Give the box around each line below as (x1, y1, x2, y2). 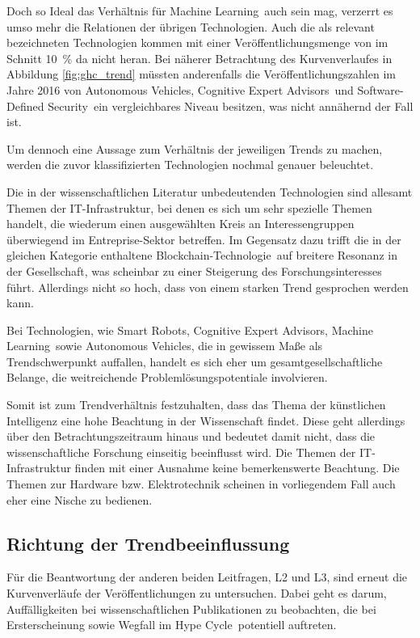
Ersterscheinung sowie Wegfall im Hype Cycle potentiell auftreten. (6, 616, 337, 633)
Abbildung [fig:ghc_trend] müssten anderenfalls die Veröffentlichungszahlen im (6, 65, 396, 82)
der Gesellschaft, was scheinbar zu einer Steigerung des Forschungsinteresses (6, 262, 382, 279)
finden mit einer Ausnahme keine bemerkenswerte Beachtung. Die (74, 459, 400, 476)
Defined (6, 97, 44, 114)
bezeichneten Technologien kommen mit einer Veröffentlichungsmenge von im (6, 34, 388, 51)
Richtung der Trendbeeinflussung (6, 530, 290, 556)
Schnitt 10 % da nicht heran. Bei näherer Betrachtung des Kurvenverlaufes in (6, 49, 393, 66)
